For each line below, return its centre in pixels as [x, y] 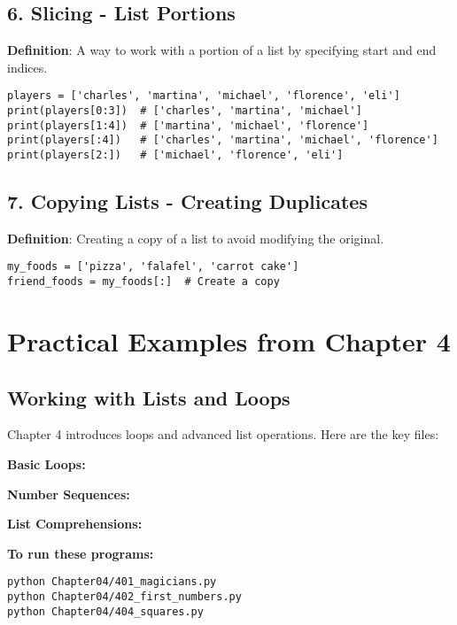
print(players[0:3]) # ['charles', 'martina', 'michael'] [185, 111]
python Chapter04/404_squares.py [105, 611]
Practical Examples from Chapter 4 [229, 340]
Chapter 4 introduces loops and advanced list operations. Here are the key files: [223, 434]
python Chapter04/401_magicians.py [112, 582]
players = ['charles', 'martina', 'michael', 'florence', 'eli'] [204, 96]
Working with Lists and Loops [149, 397]
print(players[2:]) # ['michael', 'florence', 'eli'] [175, 155]
